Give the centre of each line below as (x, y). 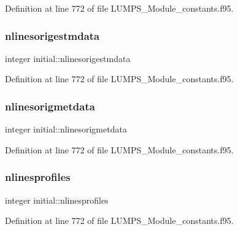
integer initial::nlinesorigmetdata (66, 129)
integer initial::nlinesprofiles (57, 200)
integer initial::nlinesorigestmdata (68, 58)
